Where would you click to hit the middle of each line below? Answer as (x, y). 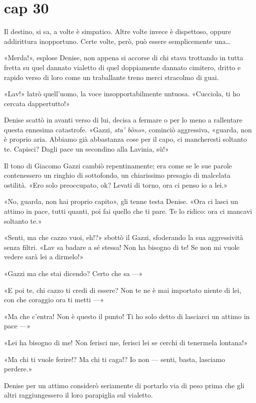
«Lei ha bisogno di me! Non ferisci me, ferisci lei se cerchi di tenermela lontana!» (126, 342)
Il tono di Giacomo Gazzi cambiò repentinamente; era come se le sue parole (118, 165)
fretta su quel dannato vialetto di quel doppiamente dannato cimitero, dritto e (122, 67)
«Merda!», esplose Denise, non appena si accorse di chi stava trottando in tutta (124, 58)
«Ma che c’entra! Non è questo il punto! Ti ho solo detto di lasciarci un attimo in (127, 316)
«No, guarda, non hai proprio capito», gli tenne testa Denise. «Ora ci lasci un (121, 201)
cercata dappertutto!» (37, 103)
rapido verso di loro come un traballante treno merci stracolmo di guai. (111, 77)
